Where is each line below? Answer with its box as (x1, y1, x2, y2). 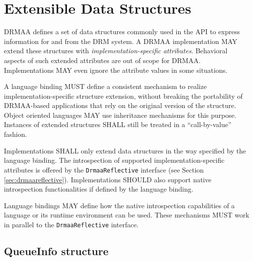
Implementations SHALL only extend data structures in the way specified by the (4, 145, 246, 155)
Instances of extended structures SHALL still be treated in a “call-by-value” (4, 119, 232, 130)
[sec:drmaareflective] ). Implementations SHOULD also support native (4, 174, 211, 184)
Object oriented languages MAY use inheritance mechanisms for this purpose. (4, 109, 236, 120)
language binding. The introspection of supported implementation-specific (4, 155, 225, 165)
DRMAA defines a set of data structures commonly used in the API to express (4, 26, 240, 37)
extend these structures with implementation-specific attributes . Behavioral (4, 45, 228, 56)
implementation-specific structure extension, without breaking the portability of (4, 90, 243, 101)
